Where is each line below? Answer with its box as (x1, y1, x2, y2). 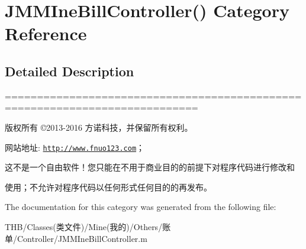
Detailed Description (5, 62, 134, 80)
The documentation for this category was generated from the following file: (5, 201, 276, 213)
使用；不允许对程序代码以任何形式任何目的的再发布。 (5, 180, 212, 193)
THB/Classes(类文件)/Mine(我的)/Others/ (5, 220, 163, 232)
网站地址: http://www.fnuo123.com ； (5, 141, 145, 153)
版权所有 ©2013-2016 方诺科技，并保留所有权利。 (5, 121, 193, 133)
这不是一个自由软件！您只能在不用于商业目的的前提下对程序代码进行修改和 (5, 161, 295, 173)
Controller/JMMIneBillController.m (17, 232, 147, 244)
